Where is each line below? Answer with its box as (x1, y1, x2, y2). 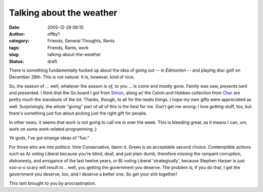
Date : (9, 24, 20, 30)
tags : (9, 44, 20, 51)
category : (9, 38, 30, 44)
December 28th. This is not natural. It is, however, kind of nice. (9, 74, 135, 80)
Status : (9, 58, 24, 64)
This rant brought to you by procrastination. (9, 180, 97, 186)
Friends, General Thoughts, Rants (47, 38, 115, 44)
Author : (9, 31, 25, 37)
